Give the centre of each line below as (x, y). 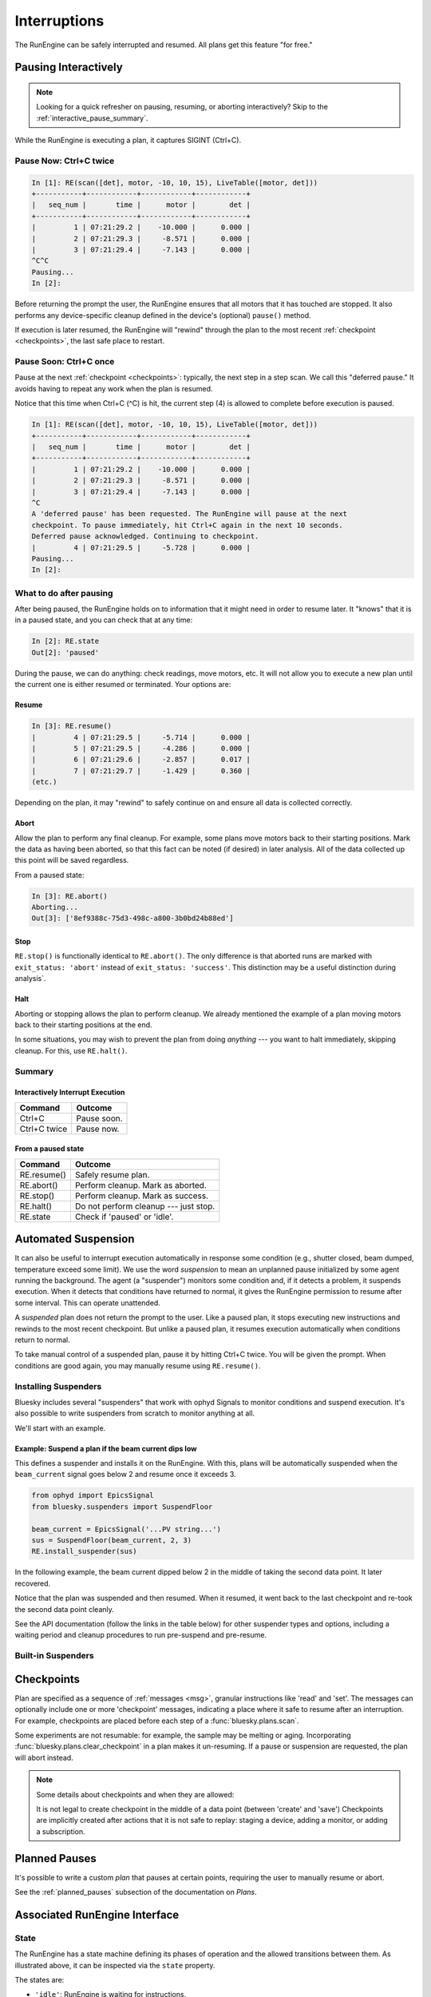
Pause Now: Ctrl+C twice (65, 161)
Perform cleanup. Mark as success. (142, 1196)
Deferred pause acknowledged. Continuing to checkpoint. (145, 536)
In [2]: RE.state (65, 641)
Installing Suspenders (58, 1386)
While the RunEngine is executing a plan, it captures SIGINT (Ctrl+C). (128, 141)
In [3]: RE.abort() (69, 896)
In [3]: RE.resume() (71, 726)
